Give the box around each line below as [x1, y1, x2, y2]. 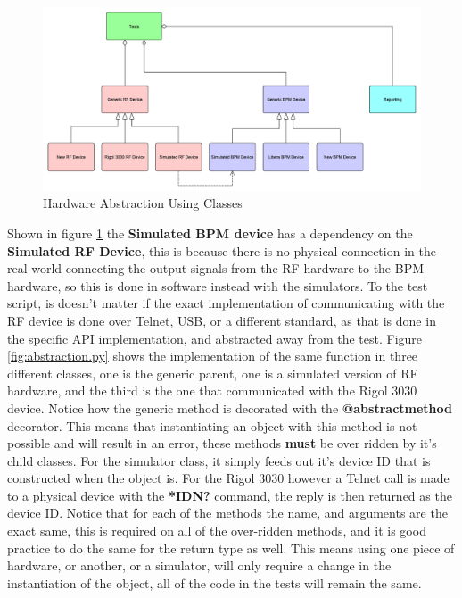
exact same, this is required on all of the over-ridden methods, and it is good [7, 521, 426, 540]
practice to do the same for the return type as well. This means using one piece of [7, 538, 455, 557]
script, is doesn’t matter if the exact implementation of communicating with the [7, 294, 445, 312]
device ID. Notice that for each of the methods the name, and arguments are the [7, 503, 448, 522]
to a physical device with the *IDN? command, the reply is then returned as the [7, 486, 452, 504]
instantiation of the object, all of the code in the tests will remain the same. [7, 573, 422, 592]
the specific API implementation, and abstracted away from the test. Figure [7, 328, 423, 347]
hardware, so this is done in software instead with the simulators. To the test [7, 276, 428, 295]
